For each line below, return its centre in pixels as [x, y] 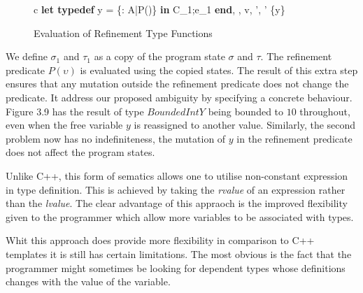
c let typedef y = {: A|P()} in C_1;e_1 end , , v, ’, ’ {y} [159, 9]
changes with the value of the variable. [88, 281]
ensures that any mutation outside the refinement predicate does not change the [177, 84]
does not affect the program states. [80, 152]
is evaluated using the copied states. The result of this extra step [219, 70]
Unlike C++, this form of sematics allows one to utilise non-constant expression [177, 175]
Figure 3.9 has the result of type [75, 111]
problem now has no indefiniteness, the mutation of [116, 138]
